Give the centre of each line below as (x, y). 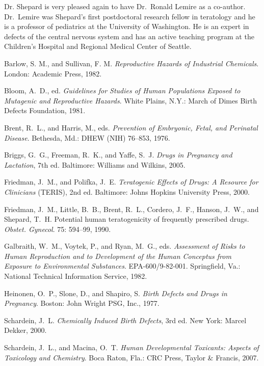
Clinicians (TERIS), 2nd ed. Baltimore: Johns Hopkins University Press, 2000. (127, 191)
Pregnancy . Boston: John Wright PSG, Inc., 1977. (82, 303)
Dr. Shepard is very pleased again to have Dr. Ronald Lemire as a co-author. (125, 6)
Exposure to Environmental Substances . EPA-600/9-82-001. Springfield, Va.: (122, 266)
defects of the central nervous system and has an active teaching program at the (129, 36)
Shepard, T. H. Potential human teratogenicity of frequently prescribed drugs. (127, 219)
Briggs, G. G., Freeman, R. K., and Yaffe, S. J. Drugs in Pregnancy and (118, 155)
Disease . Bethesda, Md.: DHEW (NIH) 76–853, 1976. (87, 137)
